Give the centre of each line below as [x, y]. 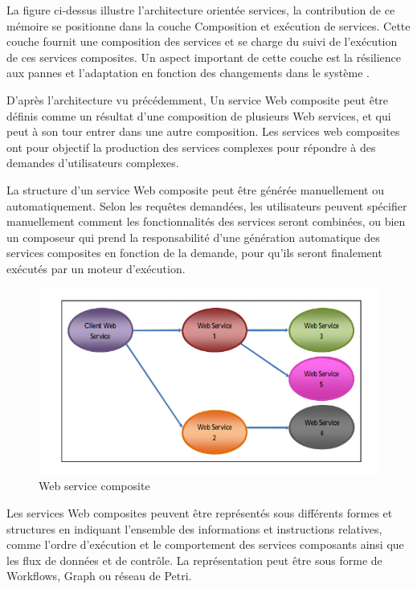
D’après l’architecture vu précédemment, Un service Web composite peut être [198, 99]
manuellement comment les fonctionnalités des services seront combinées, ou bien [206, 221]
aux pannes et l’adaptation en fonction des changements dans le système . [188, 73]
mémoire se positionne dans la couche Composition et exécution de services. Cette [208, 25]
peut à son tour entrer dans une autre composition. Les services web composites [203, 131]
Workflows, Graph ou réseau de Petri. [99, 576]
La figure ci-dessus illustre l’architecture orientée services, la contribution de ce [201, 10]
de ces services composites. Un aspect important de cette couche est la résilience [204, 57]
